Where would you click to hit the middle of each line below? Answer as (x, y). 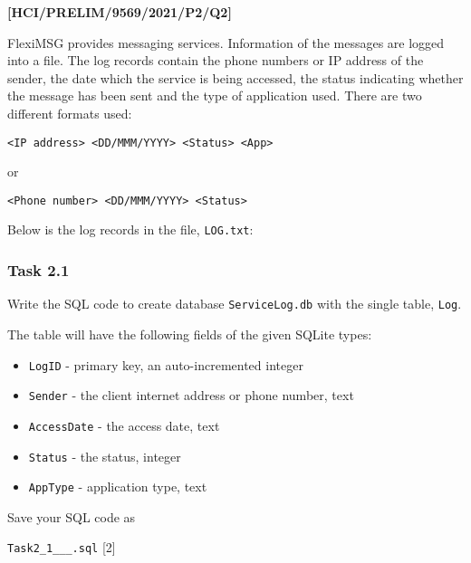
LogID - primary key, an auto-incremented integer (166, 364)
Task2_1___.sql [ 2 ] (62, 547)
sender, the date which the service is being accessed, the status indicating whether (235, 77)
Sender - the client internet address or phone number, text (191, 395)
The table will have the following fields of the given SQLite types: (190, 334)
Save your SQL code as (72, 516)
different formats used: (70, 113)
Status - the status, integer (105, 456)
